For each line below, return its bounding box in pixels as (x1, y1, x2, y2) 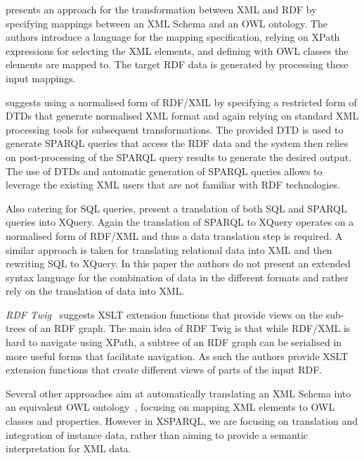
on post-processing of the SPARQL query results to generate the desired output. (6, 149, 352, 164)
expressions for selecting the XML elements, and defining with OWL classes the (6, 43, 349, 58)
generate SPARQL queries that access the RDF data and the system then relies (6, 136, 349, 151)
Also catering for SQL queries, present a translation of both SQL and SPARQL (6, 200, 347, 215)
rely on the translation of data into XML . (6, 283, 185, 298)
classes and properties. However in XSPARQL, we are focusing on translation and (6, 414, 358, 428)
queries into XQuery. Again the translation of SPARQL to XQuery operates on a (6, 215, 354, 229)
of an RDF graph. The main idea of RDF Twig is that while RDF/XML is (29, 321, 351, 336)
